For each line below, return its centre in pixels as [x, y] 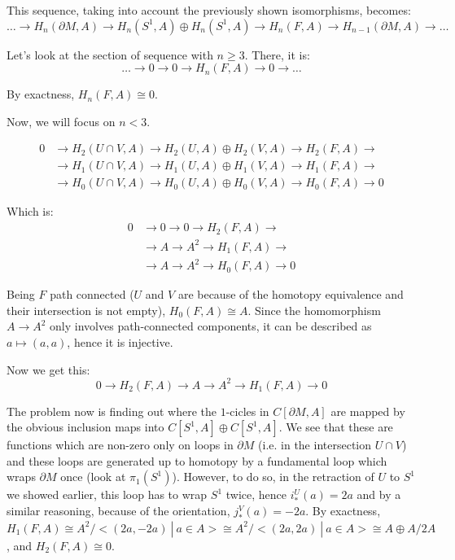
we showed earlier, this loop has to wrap [107, 494]
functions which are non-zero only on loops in [120, 445]
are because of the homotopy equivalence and [291, 294]
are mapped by [368, 411]
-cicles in [247, 411]
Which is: [30, 211]
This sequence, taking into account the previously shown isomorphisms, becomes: [209, 10]
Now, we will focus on [61, 121]
